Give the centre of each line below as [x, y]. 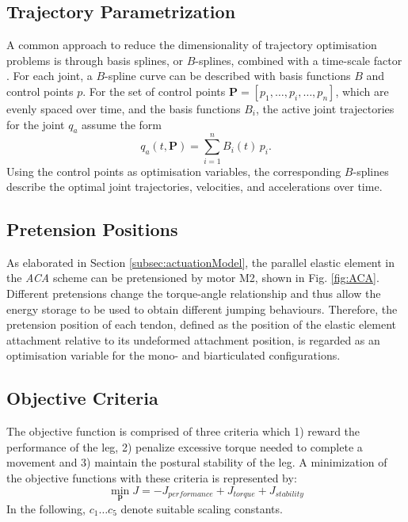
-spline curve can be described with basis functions [228, 76]
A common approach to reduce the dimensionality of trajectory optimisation [192, 45]
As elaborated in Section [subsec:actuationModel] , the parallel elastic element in [201, 262]
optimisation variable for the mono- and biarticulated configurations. [173, 355]
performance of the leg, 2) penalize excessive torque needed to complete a [185, 446]
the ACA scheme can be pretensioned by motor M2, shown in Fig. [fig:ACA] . [193, 278]
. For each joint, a [50, 76]
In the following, [46, 508]
